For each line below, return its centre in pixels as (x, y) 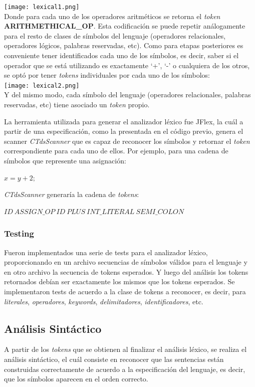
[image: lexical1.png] (42, 7)
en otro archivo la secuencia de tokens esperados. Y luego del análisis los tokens (126, 271)
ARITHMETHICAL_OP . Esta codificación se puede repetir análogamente (125, 26)
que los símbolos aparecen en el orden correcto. (76, 379)
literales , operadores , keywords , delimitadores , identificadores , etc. (104, 301)
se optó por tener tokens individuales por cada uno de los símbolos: (107, 75)
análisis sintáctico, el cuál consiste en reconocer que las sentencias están (114, 359)
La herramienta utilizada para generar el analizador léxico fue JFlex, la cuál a (124, 121)
